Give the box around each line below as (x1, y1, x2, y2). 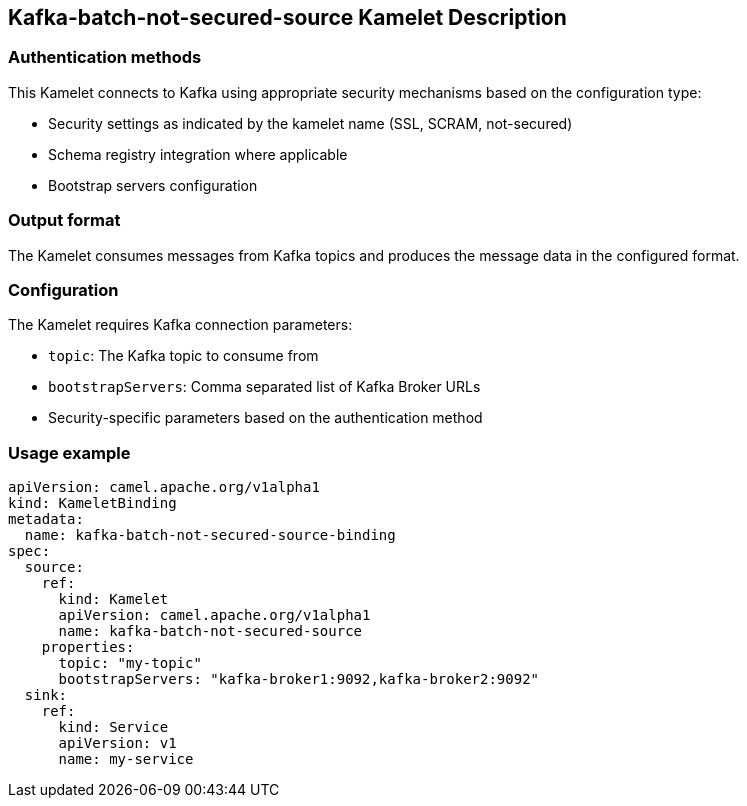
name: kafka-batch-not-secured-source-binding (24, 527, 396, 544)
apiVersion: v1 (58, 735, 177, 752)
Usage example (8, 442, 131, 463)
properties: (41, 639, 135, 656)
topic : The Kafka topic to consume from (48, 347, 319, 365)
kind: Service (58, 719, 169, 736)
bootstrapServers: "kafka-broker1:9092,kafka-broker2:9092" (58, 671, 540, 688)
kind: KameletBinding (8, 495, 177, 512)
